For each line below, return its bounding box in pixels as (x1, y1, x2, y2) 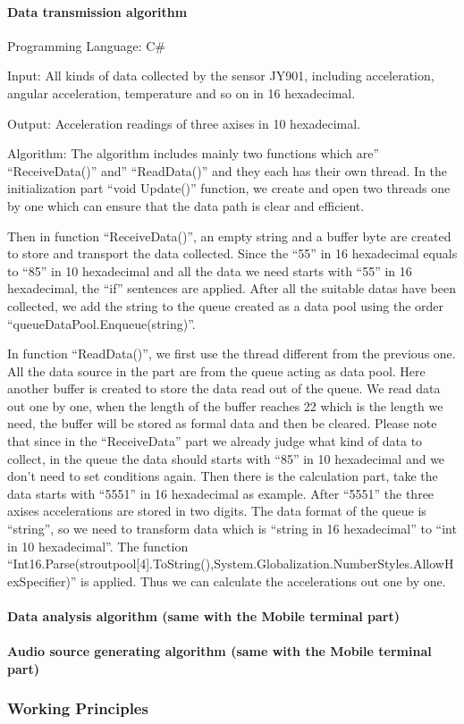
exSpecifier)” (7, 571, 77, 590)
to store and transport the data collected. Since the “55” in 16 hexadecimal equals (7, 244, 458, 263)
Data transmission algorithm (7, 2, 188, 21)
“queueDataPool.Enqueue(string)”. (7, 314, 196, 333)
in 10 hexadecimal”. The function (7, 536, 189, 555)
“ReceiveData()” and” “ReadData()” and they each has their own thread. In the (7, 161, 448, 180)
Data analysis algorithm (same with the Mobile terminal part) (7, 607, 401, 626)
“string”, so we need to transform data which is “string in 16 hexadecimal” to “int (7, 519, 457, 538)
